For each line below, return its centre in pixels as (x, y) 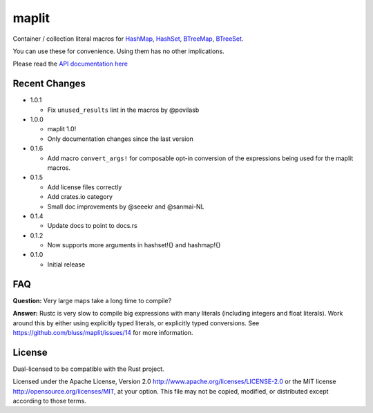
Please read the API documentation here (70, 64)
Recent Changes (49, 84)
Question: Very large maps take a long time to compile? (92, 300)
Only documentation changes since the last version (120, 139)
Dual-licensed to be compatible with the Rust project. (89, 369)
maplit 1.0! (62, 129)
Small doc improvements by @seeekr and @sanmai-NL (126, 206)
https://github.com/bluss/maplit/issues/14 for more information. (103, 332)
